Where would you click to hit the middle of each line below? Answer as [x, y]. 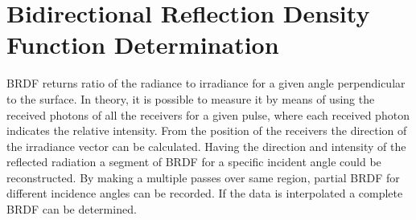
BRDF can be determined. [72, 209]
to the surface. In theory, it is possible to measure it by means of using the [191, 98]
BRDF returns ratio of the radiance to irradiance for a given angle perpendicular [206, 83]
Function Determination [143, 45]
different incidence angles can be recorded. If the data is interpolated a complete [205, 193]
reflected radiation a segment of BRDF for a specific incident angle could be [194, 162]
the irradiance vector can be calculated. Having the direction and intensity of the [206, 146]
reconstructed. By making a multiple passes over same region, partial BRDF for [203, 177]
